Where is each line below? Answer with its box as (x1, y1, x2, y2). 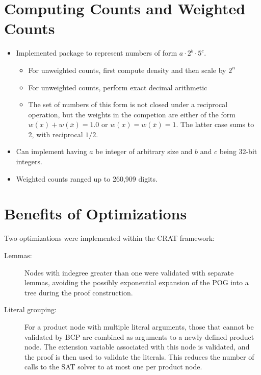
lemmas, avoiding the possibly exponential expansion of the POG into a (24, 277, 249, 288)
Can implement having (16, 146, 87, 157)
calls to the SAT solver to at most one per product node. (24, 361, 202, 372)
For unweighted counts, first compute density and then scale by (28, 64, 226, 75)
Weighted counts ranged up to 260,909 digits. (16, 173, 158, 184)
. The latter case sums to (176, 119, 254, 130)
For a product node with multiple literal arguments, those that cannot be (24, 321, 254, 332)
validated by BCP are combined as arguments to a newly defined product (24, 331, 254, 342)
